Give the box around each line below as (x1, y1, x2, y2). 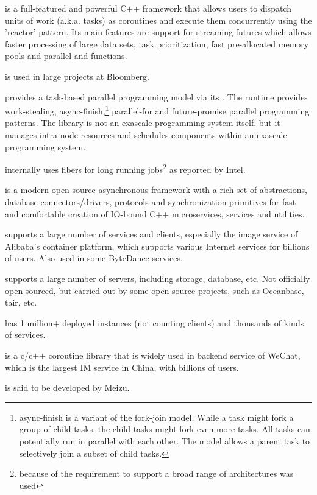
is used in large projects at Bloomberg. (5, 69, 149, 82)
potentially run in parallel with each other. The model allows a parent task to (19, 434, 310, 447)
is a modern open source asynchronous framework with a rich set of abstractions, (5, 183, 307, 196)
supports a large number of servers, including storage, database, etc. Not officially (5, 272, 310, 284)
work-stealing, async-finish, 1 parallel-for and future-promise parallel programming (5, 103, 310, 117)
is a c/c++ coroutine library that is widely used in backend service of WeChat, (5, 348, 301, 361)
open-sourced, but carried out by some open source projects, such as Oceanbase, (5, 284, 304, 297)
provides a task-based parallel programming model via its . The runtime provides (5, 90, 308, 103)
